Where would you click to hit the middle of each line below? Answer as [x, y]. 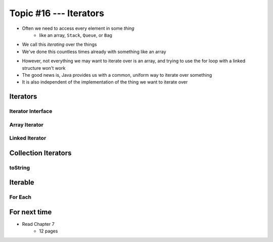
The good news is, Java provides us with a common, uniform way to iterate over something [117, 75]
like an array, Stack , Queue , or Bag [76, 35]
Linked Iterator [28, 138]
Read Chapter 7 [38, 224]
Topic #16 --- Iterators [57, 13]
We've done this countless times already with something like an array [94, 52]
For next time [31, 212]
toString [20, 168]
